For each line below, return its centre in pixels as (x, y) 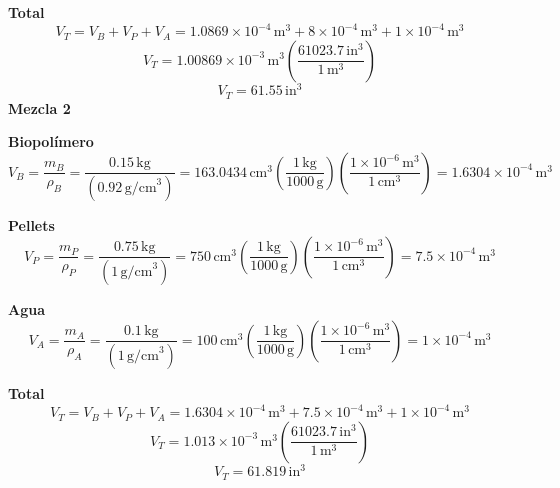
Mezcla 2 (39, 107)
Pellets (31, 225)
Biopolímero (51, 141)
